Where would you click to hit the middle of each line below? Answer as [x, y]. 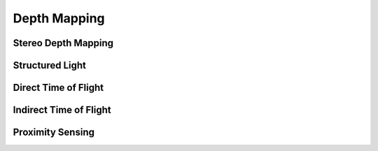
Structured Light [50, 65]
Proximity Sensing [54, 132]
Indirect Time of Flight [62, 110]
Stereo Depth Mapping [63, 43]
